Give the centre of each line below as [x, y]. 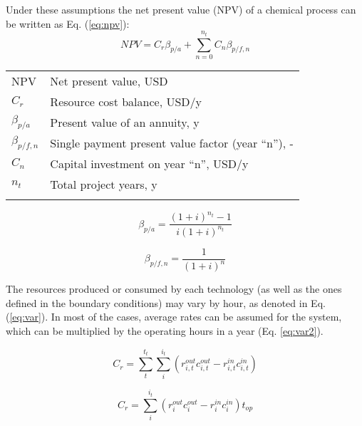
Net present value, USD [109, 80]
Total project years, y [104, 184]
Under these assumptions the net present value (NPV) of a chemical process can [181, 9]
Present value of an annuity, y [125, 122]
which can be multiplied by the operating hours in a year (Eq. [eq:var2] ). [165, 331]
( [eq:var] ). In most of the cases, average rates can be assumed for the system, [174, 317]
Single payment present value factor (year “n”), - [172, 142]
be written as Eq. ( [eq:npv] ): [68, 23]
